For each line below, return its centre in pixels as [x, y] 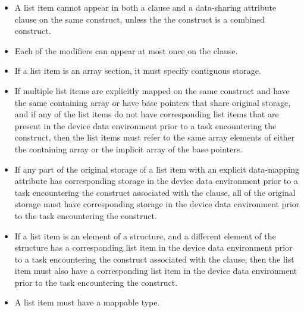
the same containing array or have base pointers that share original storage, [153, 102]
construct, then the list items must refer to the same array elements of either [155, 137]
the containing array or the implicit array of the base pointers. [129, 149]
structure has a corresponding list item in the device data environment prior [153, 247]
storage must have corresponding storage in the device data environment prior [157, 204]
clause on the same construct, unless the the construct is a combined [140, 19]
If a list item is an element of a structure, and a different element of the [145, 235]
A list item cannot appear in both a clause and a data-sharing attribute [145, 7]
